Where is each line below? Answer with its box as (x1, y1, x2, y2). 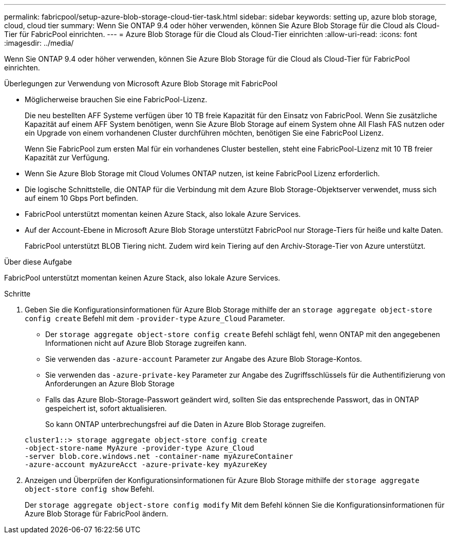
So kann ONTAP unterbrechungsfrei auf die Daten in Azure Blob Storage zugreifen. (45, 420, 326, 429)
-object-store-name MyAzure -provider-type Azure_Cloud (25, 444, 254, 452)
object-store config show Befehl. (25, 485, 155, 493)
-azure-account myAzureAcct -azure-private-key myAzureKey (25, 460, 268, 469)
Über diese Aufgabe (4, 257, 72, 266)
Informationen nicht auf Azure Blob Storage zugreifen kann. (45, 339, 247, 347)
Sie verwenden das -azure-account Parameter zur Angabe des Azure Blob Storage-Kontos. (45, 355, 362, 363)
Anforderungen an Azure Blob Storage (45, 379, 175, 388)
